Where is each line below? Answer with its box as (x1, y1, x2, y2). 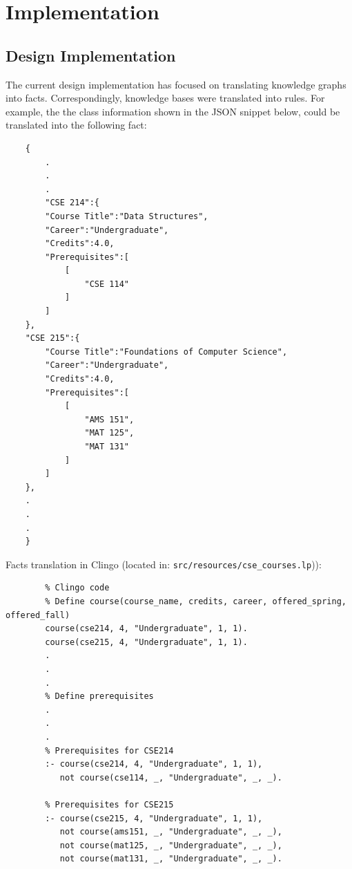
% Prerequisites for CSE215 (45, 799, 174, 810)
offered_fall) (6, 610, 70, 620)
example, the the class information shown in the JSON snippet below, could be (6, 104, 340, 118)
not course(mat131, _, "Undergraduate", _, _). (59, 854, 282, 864)
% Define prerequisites (45, 691, 154, 702)
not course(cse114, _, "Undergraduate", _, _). (59, 772, 282, 783)
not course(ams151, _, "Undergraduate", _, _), (59, 827, 282, 837)
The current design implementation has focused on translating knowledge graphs (6, 77, 346, 91)
